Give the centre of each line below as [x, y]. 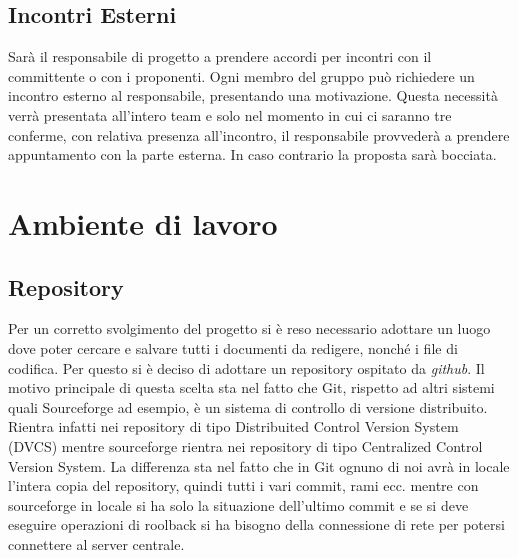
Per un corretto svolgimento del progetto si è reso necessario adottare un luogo [249, 328]
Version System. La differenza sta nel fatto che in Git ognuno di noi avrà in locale [259, 465]
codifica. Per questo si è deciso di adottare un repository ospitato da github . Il [246, 367]
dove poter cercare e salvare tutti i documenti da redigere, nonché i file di [233, 347]
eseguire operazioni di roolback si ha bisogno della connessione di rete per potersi [256, 524]
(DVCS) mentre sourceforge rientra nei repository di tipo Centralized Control [245, 445]
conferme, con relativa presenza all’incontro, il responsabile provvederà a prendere [259, 134]
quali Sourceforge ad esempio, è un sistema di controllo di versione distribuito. [248, 406]
